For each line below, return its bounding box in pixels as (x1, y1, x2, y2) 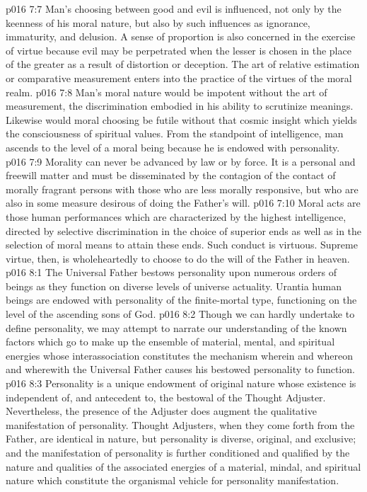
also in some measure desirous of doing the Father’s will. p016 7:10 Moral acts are (6, 195, 361, 210)
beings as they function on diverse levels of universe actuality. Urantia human (6, 278, 342, 293)
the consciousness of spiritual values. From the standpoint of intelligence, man (6, 126, 344, 141)
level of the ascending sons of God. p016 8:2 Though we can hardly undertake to (6, 307, 355, 321)
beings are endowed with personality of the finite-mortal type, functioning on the (6, 292, 357, 307)
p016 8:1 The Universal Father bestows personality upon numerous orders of (6, 265, 337, 280)
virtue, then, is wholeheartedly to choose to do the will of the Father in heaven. (6, 251, 350, 265)
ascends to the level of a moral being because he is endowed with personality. (6, 139, 340, 154)
